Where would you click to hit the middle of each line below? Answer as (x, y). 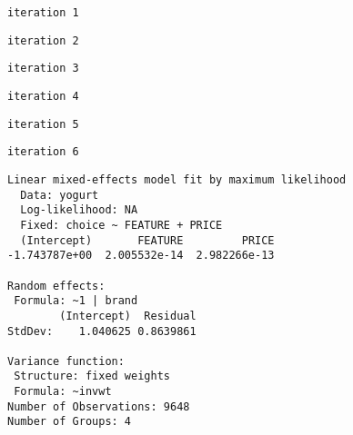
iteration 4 (43, 96)
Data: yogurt (60, 195)
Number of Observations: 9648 (99, 406)
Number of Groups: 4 (70, 422)
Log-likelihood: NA (79, 210)
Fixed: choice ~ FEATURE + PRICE (121, 225)
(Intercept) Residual (128, 316)
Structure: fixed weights (92, 376)
